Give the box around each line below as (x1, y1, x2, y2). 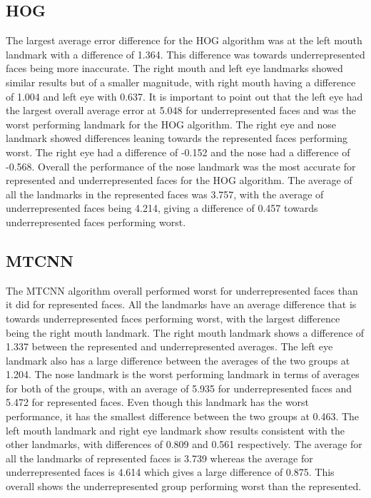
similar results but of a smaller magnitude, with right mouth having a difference (6, 74, 356, 89)
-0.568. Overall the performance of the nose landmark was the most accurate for (6, 158, 356, 173)
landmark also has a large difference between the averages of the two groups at (6, 352, 350, 367)
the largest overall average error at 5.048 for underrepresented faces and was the (6, 103, 356, 118)
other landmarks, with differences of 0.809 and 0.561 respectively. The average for (6, 437, 362, 452)
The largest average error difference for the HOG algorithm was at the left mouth (6, 33, 362, 48)
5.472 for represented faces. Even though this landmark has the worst (6, 395, 310, 410)
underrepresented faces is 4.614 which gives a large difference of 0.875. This (6, 464, 335, 479)
